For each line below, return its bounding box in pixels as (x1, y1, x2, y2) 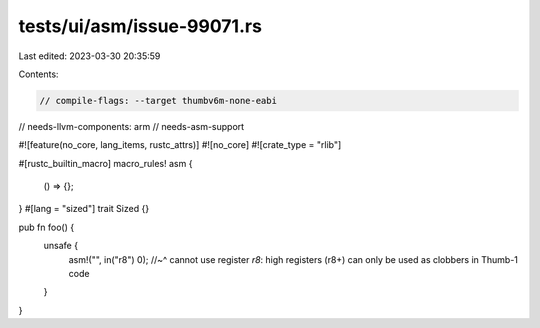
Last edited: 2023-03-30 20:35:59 (18, 50, 161, 62)
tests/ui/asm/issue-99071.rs (18, 15, 262, 37)
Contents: (18, 68, 59, 80)
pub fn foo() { (18, 221, 75, 233)
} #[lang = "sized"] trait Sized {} (18, 203, 150, 215)
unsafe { (43, 240, 79, 252)
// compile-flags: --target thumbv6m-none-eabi (39, 95, 277, 106)
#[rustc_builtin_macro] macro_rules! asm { (18, 157, 193, 169)
